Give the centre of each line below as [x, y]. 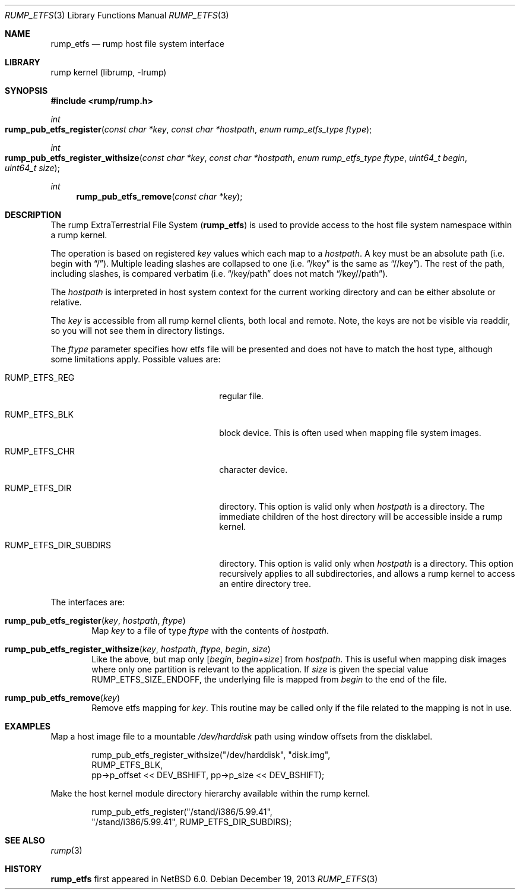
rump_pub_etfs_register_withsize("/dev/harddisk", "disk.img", [211, 755]
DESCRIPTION [33, 215]
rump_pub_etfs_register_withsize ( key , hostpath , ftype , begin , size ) [138, 649]
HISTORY [23, 869]
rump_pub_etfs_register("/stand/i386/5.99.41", [182, 812]
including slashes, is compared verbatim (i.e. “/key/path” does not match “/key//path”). [219, 274]
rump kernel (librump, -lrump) [109, 72]
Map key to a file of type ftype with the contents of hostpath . [210, 631]
